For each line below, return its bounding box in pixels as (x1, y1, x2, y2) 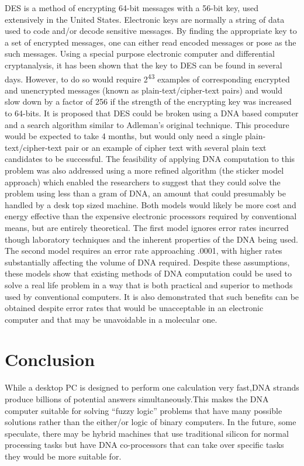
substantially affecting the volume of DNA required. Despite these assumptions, (5, 256, 290, 268)
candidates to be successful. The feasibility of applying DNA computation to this (5, 153, 295, 165)
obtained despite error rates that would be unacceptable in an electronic (5, 302, 264, 314)
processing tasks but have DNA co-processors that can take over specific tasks (5, 439, 284, 451)
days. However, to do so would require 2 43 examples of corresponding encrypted (5, 71, 290, 85)
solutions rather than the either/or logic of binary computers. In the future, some (5, 416, 296, 428)
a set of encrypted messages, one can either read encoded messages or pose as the (5, 36, 296, 48)
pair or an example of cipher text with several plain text (64, 141, 267, 153)
